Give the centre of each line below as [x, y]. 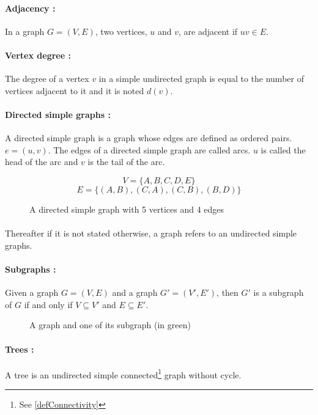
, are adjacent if [208, 31]
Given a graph [32, 292]
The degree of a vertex [47, 79]
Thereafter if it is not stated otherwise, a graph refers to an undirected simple [151, 233]
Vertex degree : [38, 55]
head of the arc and [42, 162]
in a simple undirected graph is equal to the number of [201, 79]
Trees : [20, 349]
